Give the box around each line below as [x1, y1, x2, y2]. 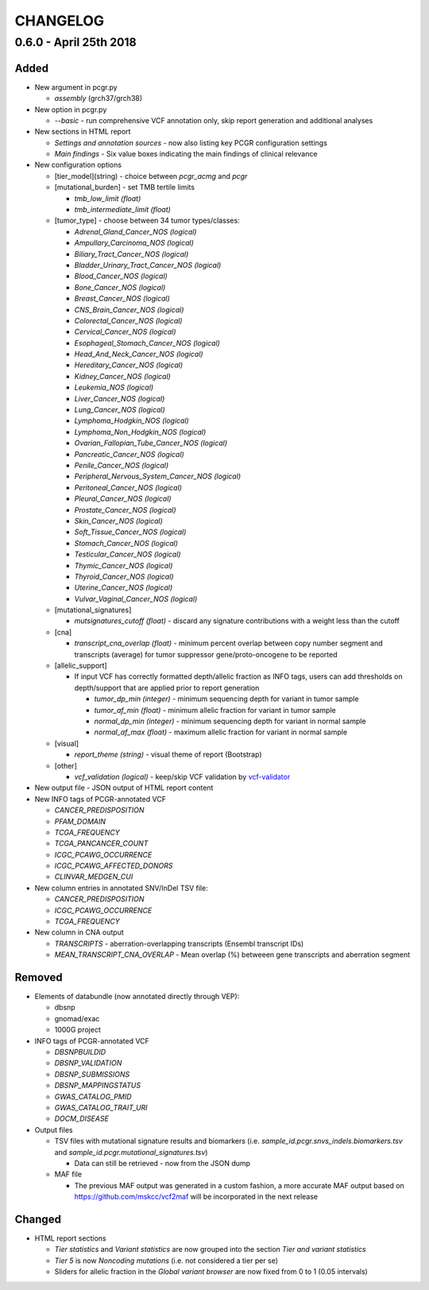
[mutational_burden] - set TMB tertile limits [54, 183, 195, 192]
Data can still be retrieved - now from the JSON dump [74, 1158, 250, 1168]
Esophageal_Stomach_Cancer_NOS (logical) [74, 338, 220, 347]
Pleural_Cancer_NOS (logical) [74, 494, 172, 504]
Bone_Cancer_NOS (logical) [74, 282, 166, 292]
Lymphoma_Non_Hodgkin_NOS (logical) [74, 427, 207, 436]
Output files [34, 1125, 73, 1134]
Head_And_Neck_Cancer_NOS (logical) [74, 350, 203, 359]
